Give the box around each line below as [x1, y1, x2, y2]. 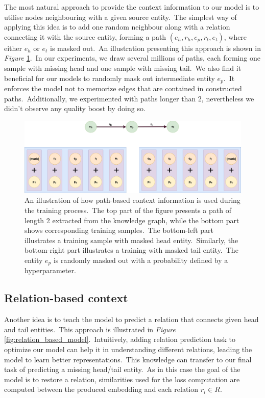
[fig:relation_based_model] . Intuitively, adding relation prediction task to [4, 334, 236, 344]
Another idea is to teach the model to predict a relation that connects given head [4, 314, 259, 325]
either [4, 42, 22, 53]
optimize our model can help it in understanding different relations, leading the [4, 344, 252, 354]
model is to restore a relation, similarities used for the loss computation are [4, 374, 240, 384]
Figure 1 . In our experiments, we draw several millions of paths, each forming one [4, 52, 260, 63]
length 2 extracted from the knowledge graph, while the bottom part [25, 215, 239, 225]
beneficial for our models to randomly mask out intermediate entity [4, 72, 215, 83]
